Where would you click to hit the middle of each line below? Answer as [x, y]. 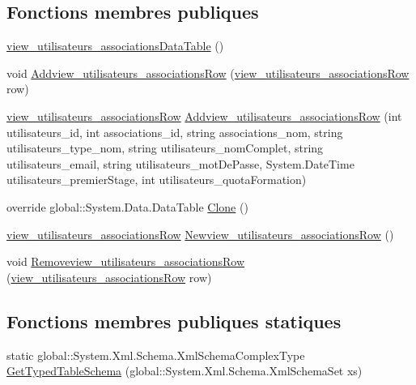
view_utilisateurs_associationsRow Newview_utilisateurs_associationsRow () [200, 234]
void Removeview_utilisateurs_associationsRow [126, 261]
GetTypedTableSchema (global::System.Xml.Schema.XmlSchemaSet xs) [185, 371]
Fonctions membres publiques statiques [174, 321]
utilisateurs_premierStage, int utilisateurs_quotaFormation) [157, 180]
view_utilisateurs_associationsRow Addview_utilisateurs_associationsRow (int [204, 115]
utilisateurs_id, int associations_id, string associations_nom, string [175, 132]
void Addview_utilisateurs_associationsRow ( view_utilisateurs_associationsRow [208, 73]
